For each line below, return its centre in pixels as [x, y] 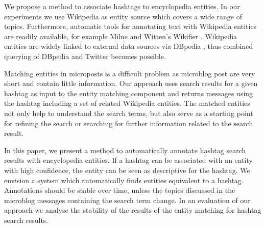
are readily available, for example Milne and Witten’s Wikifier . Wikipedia [121, 36]
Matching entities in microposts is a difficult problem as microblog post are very [130, 73]
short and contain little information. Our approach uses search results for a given [131, 83]
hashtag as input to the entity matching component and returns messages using [129, 93]
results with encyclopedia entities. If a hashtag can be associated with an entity [128, 160]
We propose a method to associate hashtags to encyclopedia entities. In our [122, 6]
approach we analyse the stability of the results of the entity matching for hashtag [133, 210]
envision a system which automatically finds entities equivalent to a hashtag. [124, 180]
